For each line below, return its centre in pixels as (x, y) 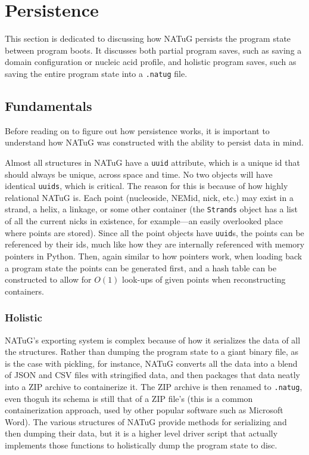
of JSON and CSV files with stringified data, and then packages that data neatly (152, 375)
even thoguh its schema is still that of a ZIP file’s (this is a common (129, 398)
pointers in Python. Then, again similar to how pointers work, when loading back (154, 256)
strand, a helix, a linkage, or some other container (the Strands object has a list (151, 209)
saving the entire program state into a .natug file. (96, 73)
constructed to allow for (48, 279)
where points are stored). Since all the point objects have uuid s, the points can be (154, 232)
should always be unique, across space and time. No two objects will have (139, 174)
